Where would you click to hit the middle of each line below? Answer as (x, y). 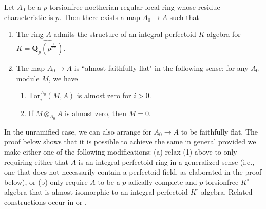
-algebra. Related (226, 192)
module (28, 78)
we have (65, 78)
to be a (109, 182)
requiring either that (36, 161)
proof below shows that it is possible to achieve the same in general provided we (130, 141)
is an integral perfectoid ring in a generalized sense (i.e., (166, 161)
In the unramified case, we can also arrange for (78, 131)
